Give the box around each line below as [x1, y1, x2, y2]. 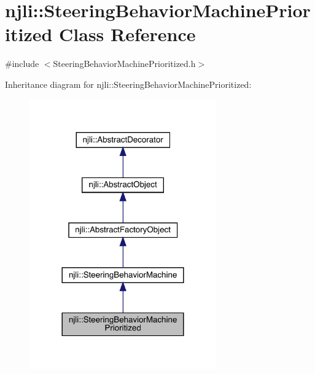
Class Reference [59, 21, 196, 47]
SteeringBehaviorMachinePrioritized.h [53, 57, 196, 70]
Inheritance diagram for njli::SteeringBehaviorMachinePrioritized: [5, 77, 252, 90]
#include [5, 57, 39, 70]
